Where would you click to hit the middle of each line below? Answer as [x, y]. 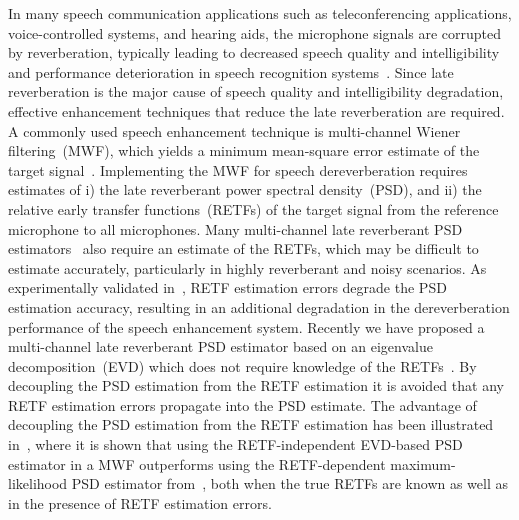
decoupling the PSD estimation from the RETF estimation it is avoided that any [256, 385]
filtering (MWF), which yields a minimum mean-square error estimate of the [244, 150]
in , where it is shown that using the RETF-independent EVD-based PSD [235, 444]
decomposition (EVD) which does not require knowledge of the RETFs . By [242, 365]
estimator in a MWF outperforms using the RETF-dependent [197, 463]
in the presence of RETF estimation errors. [140, 502]
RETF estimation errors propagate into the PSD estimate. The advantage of [242, 404]
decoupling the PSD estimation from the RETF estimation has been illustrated [251, 424]
